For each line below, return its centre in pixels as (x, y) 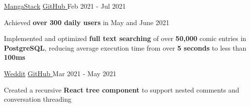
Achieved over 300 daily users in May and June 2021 (87, 22)
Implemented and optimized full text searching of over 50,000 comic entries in (125, 38)
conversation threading (38, 99)
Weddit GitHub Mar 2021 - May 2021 (60, 73)
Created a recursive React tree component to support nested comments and (122, 89)
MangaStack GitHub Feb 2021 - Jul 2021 (65, 6)
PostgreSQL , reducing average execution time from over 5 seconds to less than (125, 47)
